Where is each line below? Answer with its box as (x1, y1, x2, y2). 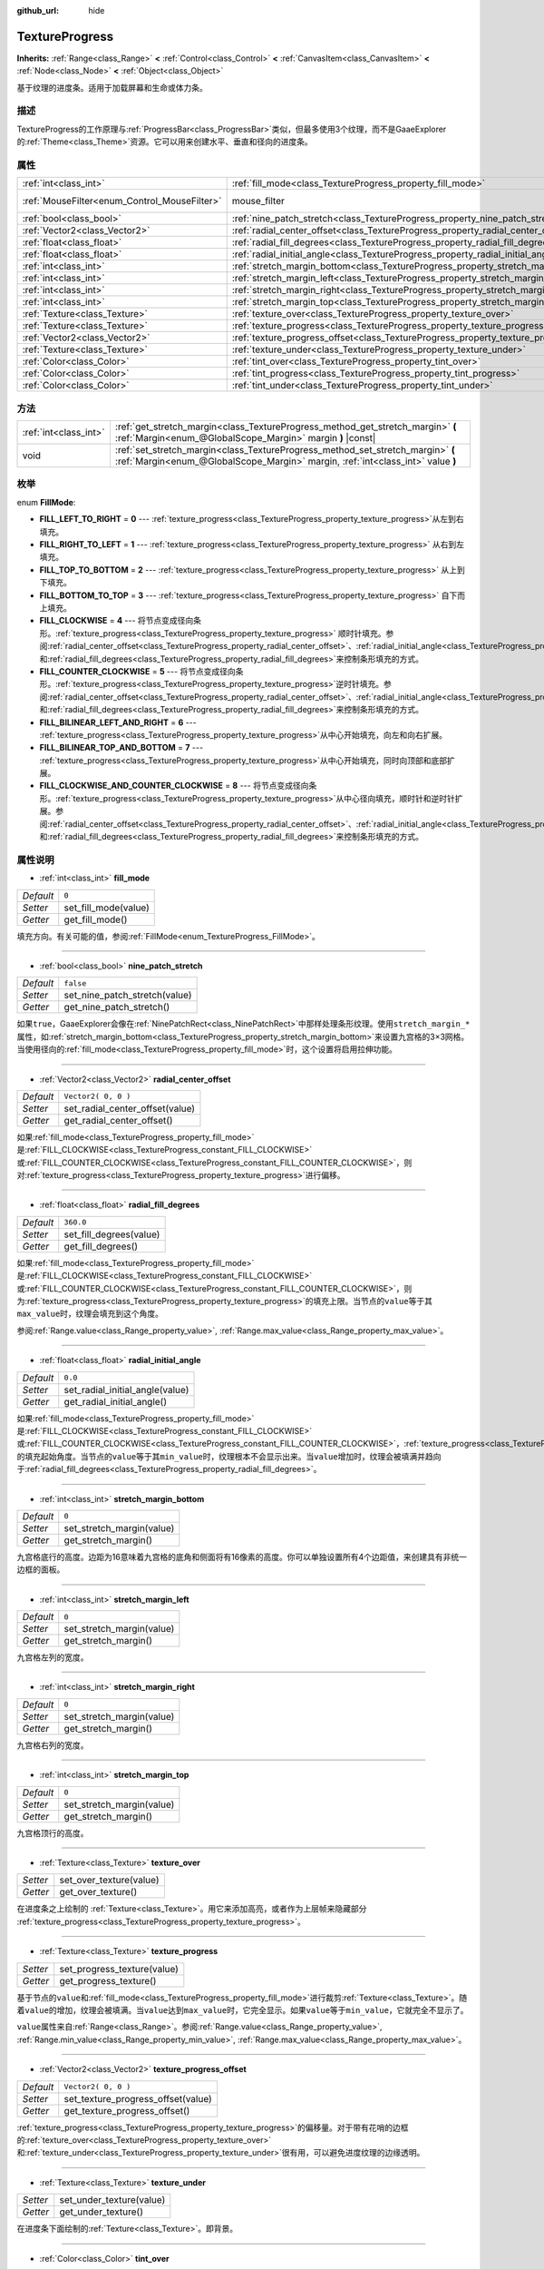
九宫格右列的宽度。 (16, 1739, 89, 1751)
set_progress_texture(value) (59, 1962, 179, 1975)
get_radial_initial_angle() (63, 1395, 168, 1408)
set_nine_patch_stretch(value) (63, 989, 192, 1002)
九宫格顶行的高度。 (16, 1827, 89, 1838)
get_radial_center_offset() (63, 1114, 173, 1126)
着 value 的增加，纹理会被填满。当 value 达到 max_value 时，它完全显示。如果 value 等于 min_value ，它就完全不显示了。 (16, 2005, 469, 2015)
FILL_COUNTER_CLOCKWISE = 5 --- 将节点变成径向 (39, 665, 236, 676)
